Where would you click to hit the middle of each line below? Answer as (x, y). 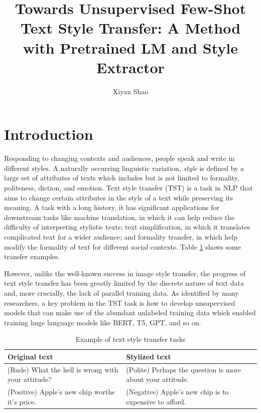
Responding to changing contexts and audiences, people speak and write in (119, 158)
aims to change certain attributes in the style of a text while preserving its (119, 197)
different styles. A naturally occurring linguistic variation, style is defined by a (124, 168)
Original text (30, 356)
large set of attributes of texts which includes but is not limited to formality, (122, 178)
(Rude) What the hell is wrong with (63, 369)
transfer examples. (32, 256)
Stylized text (149, 356)
